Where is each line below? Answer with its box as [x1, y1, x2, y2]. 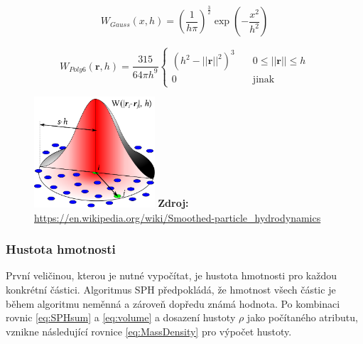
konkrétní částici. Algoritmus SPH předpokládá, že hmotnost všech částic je [6, 281, 336, 296]
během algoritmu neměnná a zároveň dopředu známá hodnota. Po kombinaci [6, 296, 340, 311]
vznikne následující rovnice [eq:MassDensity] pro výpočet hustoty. [6, 323, 292, 338]
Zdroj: [158, 195, 189, 210]
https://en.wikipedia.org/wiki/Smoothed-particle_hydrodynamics [34, 210, 321, 225]
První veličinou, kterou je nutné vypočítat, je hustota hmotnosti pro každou [6, 268, 337, 283]
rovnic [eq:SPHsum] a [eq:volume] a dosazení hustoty [6, 310, 236, 325]
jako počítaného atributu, [246, 310, 358, 325]
